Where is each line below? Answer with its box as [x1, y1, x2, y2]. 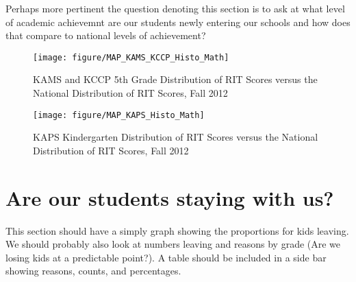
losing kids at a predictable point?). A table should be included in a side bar [5, 250, 327, 264]
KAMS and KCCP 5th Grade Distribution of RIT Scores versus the [33, 72, 318, 86]
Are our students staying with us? [5, 183, 334, 211]
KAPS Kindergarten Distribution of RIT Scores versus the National [33, 130, 318, 144]
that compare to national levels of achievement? [5, 28, 206, 43]
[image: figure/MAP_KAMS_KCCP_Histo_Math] [33, 52, 229, 62]
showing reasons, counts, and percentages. [5, 263, 181, 278]
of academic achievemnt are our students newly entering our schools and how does [5, 14, 351, 29]
